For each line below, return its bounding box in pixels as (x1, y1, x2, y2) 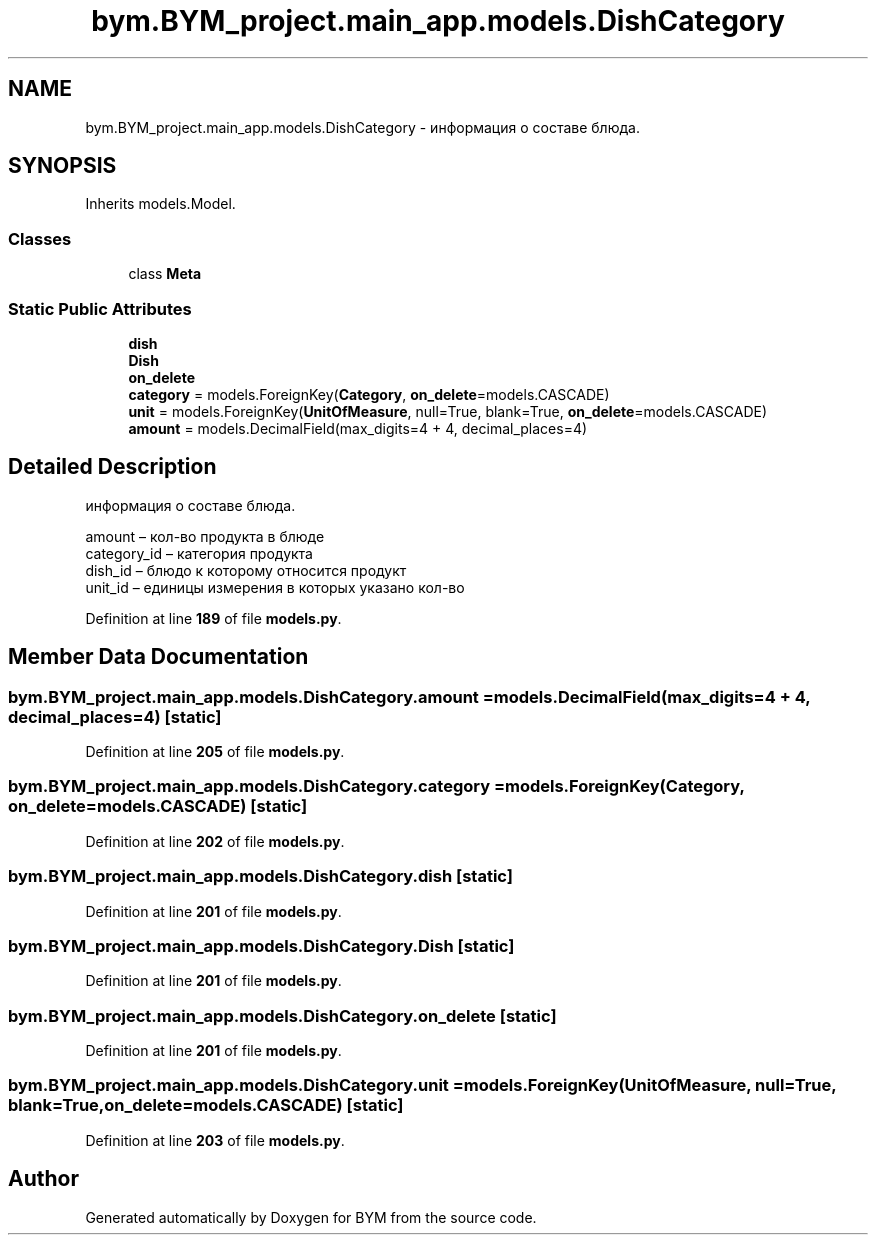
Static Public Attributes (8, 298, 192, 319)
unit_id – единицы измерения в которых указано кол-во (85, 578, 465, 596)
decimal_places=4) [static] (8, 706, 222, 727)
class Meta (128, 265, 202, 283)
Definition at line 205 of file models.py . (85, 743, 345, 760)
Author (8, 1166, 79, 1192)
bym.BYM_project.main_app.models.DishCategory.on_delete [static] (8, 1005, 557, 1026)
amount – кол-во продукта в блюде (85, 527, 325, 545)
